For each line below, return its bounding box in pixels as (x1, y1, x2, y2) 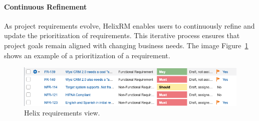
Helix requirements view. (24, 107, 100, 118)
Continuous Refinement (4, 1, 87, 12)
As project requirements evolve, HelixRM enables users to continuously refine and (4, 20, 255, 31)
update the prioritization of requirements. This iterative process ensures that (4, 30, 240, 41)
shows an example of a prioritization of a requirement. (4, 50, 170, 60)
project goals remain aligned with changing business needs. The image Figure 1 (4, 40, 248, 50)
